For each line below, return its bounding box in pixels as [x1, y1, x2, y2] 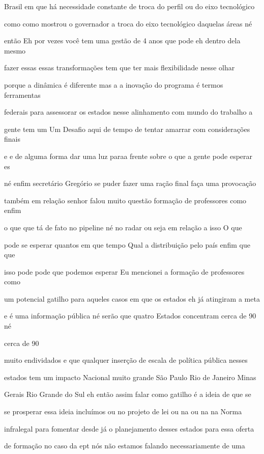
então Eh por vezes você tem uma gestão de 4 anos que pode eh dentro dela [4, 35, 241, 46]
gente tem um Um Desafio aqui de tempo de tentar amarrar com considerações [4, 123, 250, 134]
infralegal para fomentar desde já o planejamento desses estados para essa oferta [4, 423, 254, 434]
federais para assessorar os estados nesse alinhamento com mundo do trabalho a [4, 106, 253, 117]
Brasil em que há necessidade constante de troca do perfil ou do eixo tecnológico [4, 1, 255, 11]
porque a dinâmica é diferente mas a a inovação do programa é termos [4, 79, 223, 90]
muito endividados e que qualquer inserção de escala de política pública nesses [4, 355, 248, 365]
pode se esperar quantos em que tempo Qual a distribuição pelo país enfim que [4, 239, 250, 250]
